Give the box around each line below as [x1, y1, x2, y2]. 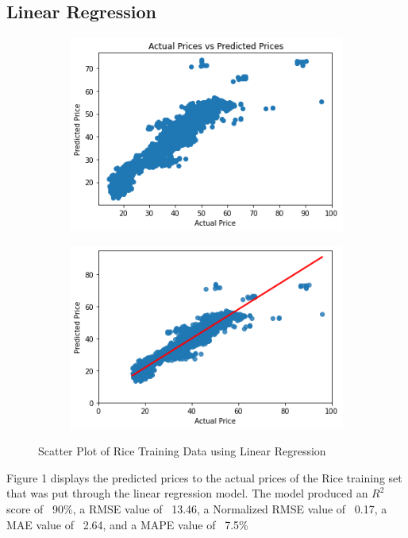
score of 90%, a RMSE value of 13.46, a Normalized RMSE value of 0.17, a [6, 501, 387, 517]
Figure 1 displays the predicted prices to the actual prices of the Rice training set [6, 469, 402, 486]
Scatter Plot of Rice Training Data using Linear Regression [38, 443, 326, 459]
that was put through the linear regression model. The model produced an [6, 485, 368, 501]
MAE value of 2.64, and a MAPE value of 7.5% [6, 516, 248, 532]
